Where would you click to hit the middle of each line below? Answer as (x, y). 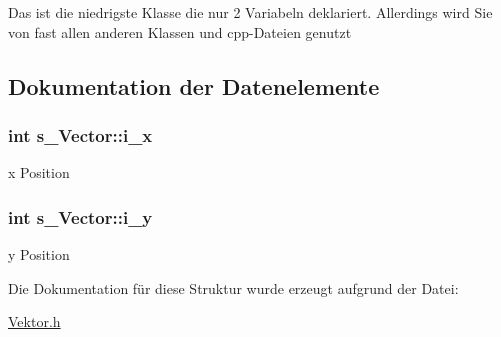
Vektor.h (34, 321)
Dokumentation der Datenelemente (194, 85)
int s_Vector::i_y (80, 216)
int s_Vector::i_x (80, 134)
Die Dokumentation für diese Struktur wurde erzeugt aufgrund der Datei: (233, 287)
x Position (39, 172)
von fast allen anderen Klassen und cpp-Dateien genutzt (180, 31)
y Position (39, 254)
